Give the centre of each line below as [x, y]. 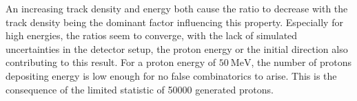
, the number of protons [302, 62]
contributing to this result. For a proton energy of [111, 62]
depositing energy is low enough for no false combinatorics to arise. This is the [171, 75]
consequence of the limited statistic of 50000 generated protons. [140, 89]
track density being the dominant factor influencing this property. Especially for [174, 22]
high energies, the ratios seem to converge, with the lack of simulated [152, 35]
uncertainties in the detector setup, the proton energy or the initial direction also [177, 48]
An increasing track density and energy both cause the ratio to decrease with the [177, 8]
